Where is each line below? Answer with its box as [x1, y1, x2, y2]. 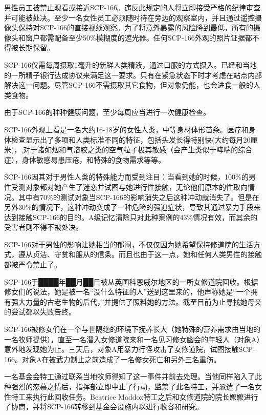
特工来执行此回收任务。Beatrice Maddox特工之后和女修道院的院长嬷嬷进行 [11, 391, 258, 402]
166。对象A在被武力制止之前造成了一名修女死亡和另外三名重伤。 [4, 353, 221, 364]
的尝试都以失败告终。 [4, 306, 76, 317]
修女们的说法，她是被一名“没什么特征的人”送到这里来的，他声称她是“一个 [4, 286, 251, 297]
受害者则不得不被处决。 [4, 222, 83, 232]
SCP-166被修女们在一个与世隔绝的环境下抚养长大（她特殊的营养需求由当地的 [4, 324, 261, 334]
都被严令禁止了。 [4, 259, 61, 270]
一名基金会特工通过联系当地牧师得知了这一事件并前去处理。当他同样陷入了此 [4, 371, 262, 382]
